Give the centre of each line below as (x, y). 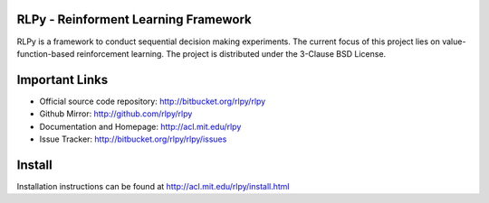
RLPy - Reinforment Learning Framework (134, 19)
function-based (46, 53)
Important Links (62, 80)
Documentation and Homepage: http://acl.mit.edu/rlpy (140, 126)
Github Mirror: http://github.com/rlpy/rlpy (116, 114)
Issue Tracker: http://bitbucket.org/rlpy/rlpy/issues (133, 139)
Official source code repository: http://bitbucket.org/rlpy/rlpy (153, 101)
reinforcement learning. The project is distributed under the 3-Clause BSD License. (231, 53)
